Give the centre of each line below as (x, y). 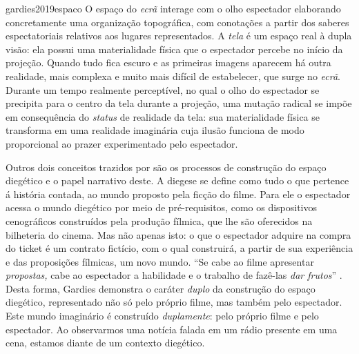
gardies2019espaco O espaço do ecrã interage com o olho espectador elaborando (173, 8)
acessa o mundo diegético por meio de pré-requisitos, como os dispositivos (162, 207)
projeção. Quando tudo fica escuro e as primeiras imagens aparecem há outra (168, 62)
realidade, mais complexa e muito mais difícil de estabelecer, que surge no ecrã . (173, 76)
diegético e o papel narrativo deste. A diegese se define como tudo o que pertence (177, 180)
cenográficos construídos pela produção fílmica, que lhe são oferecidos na (159, 220)
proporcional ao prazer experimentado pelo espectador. (122, 143)
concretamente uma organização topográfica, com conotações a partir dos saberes (177, 22)
